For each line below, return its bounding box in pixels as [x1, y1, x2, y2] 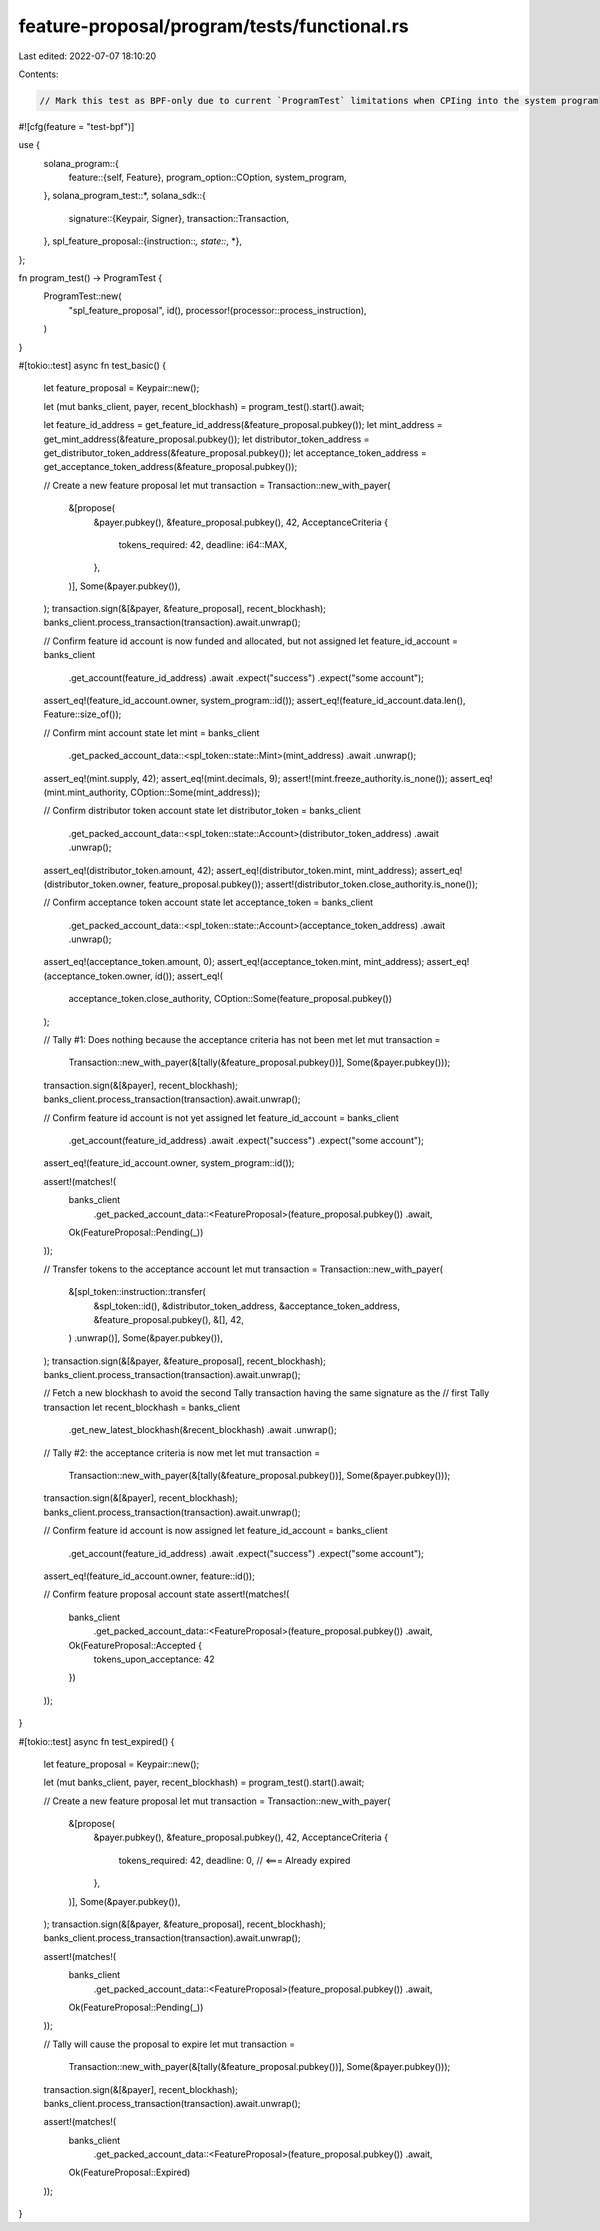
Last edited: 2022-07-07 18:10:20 [18, 50, 157, 62]
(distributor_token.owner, [43, 878, 147, 890]
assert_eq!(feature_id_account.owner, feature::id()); [43, 1570, 255, 1582]
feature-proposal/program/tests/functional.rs [18, 15, 409, 37]
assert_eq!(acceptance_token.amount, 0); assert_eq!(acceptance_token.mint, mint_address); [43, 956, 425, 968]
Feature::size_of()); [43, 708, 122, 720]
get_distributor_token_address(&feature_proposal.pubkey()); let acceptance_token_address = [43, 446, 427, 459]
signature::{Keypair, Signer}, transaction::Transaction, [68, 212, 290, 224]
